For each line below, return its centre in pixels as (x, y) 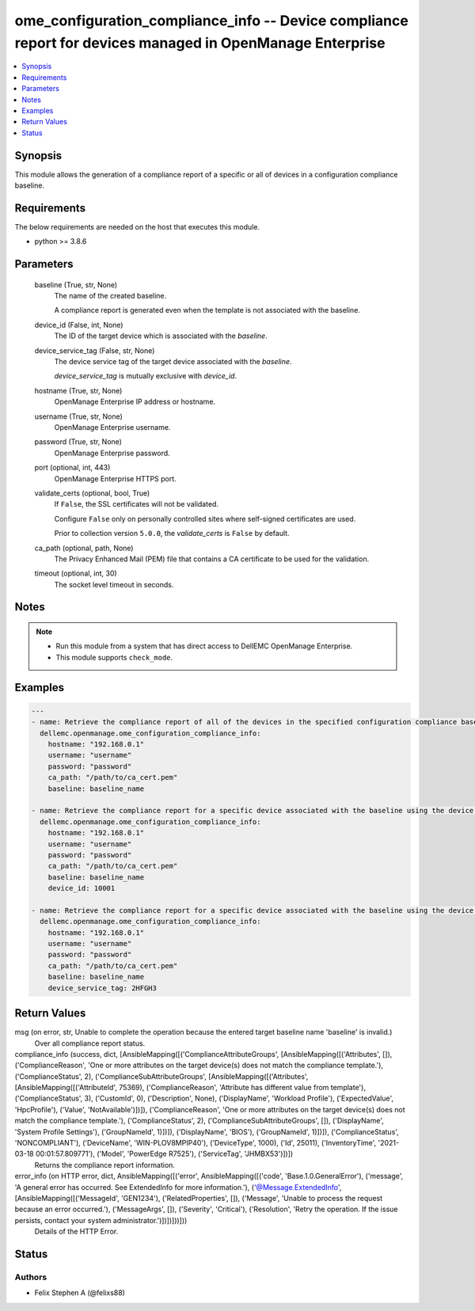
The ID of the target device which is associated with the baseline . (161, 336)
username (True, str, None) (78, 416)
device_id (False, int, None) (79, 325)
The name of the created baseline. (110, 296)
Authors (31, 1277)
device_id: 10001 (82, 888)
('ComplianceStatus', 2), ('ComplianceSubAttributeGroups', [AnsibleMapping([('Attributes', (161, 1076)
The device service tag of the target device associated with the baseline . (173, 362)
